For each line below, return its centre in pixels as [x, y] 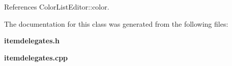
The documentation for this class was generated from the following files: [116, 23]
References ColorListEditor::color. [57, 7]
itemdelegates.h [32, 41]
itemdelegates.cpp [36, 57]
